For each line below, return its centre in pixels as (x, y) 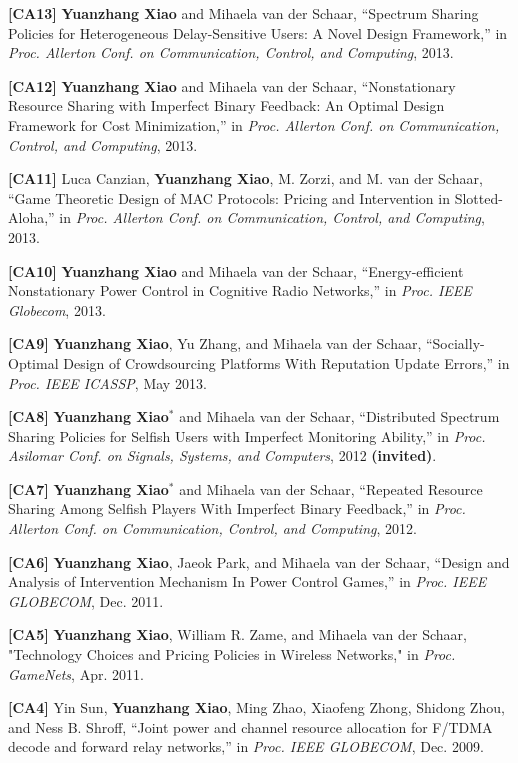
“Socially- (455, 343)
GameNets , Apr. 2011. (76, 673)
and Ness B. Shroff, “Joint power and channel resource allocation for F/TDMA (250, 726)
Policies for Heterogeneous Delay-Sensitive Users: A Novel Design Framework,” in (258, 32)
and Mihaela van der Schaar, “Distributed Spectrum (339, 416)
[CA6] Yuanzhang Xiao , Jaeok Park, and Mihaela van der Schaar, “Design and (259, 561)
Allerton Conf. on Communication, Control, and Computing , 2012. (212, 528)
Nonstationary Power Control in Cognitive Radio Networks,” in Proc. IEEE (240, 290)
